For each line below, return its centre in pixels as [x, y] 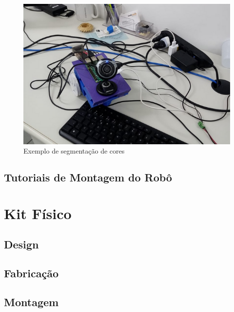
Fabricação [31, 273]
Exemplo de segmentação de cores [74, 151]
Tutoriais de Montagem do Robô [88, 177]
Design [21, 244]
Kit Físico [38, 213]
